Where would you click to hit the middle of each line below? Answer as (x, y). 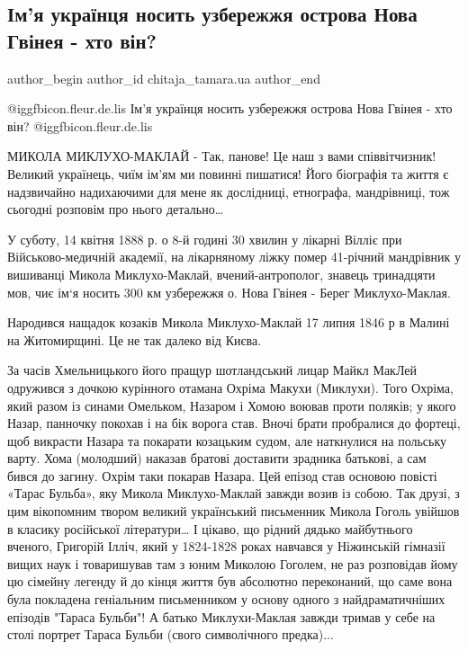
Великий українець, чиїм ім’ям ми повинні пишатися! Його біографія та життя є (228, 173)
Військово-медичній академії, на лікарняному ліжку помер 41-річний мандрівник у (234, 257)
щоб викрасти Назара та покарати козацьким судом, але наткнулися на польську (227, 440)
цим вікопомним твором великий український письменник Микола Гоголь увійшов (234, 511)
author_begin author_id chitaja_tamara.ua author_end (164, 78)
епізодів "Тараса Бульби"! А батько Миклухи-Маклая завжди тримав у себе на (221, 616)
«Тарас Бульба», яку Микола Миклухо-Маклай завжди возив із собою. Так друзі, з (234, 493)
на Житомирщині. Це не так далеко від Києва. (135, 339)
